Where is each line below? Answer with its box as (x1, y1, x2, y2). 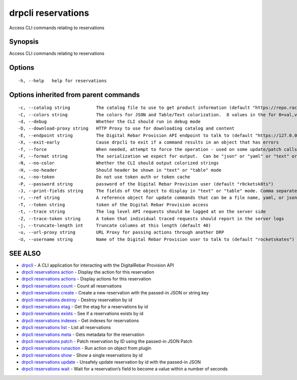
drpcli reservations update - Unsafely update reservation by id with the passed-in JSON (21, 359, 201, 365)
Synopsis (9, 38, 39, 46)
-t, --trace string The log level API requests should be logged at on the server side (18, 209, 266, 215)
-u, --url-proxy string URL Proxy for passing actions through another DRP (18, 230, 224, 235)
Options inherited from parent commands (9, 91, 140, 99)
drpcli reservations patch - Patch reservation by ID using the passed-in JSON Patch (21, 338, 193, 344)
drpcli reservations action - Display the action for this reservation (21, 269, 154, 275)
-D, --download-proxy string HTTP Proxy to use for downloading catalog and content (18, 126, 235, 131)
